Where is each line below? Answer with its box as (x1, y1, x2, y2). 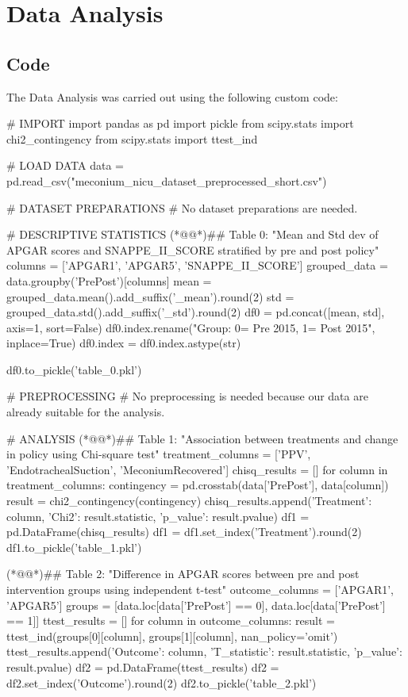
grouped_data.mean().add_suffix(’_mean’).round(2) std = (6, 288, 294, 304)
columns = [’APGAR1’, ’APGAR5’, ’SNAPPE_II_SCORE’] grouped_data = (6, 257, 388, 274)
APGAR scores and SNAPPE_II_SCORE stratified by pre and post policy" (6, 241, 379, 258)
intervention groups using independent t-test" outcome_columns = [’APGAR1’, (6, 581, 394, 598)
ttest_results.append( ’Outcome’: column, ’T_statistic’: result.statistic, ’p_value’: (6, 643, 402, 660)
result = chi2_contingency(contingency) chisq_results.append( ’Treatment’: (6, 492, 372, 509)
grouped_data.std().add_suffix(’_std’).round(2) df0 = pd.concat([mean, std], (6, 304, 385, 320)
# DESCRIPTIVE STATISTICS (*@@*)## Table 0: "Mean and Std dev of (6, 226, 379, 243)
